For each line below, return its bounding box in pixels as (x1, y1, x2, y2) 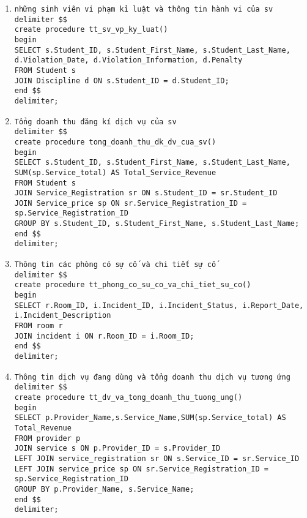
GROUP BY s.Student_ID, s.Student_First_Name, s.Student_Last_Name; (14, 219, 300, 228)
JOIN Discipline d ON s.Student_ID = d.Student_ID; (14, 76, 229, 85)
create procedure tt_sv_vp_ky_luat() (14, 25, 168, 34)
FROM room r (14, 321, 63, 331)
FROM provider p (14, 434, 81, 443)
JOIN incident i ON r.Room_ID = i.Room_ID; (14, 331, 194, 340)
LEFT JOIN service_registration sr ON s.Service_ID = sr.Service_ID (14, 454, 300, 463)
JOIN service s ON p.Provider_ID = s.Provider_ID (14, 444, 221, 453)
